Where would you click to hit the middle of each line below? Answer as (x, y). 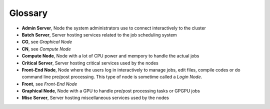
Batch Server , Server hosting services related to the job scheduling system (99, 34)
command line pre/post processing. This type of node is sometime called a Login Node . (112, 77)
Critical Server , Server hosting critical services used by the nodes (90, 63)
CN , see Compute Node (46, 49)
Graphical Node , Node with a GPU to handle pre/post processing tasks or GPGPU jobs (111, 91)
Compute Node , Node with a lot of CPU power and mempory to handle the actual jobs (110, 56)
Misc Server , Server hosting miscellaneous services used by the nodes (95, 98)
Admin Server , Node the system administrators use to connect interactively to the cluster (114, 28)
